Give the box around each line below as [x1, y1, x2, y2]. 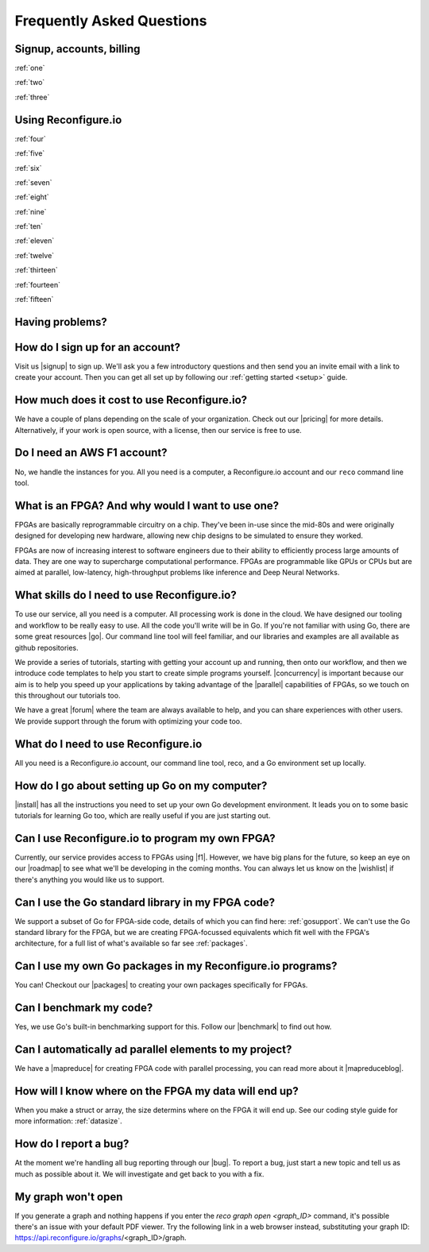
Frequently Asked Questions [14, 12, 207, 29]
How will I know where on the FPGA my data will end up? [14, 1084, 299, 1098]
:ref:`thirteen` [14, 265, 59, 275]
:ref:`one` [14, 64, 45, 73]
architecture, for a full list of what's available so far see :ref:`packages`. [14, 938, 248, 949]
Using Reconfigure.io [14, 113, 122, 126]
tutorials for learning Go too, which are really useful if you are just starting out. [14, 811, 271, 821]
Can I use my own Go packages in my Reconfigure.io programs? [14, 960, 338, 973]
